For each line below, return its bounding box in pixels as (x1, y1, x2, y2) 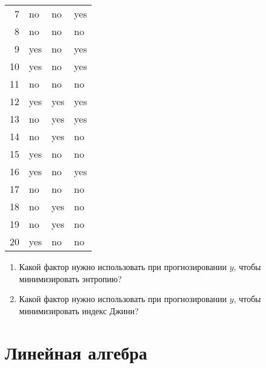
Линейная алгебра (5, 340, 147, 364)
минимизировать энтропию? (19, 272, 122, 285)
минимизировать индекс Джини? (19, 304, 139, 317)
